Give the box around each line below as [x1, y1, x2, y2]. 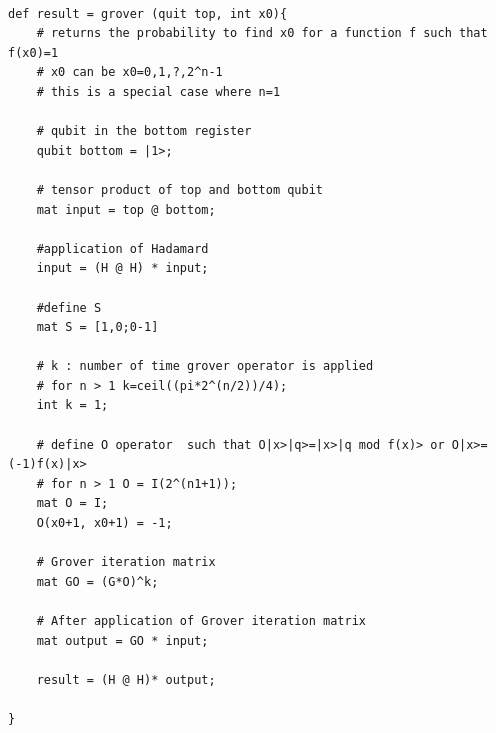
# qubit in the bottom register [36, 124, 252, 139]
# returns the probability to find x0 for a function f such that [36, 26, 488, 41]
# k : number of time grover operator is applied [36, 359, 374, 374]
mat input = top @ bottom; [36, 202, 216, 217]
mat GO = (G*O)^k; [36, 574, 159, 589]
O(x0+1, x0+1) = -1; [36, 516, 173, 531]
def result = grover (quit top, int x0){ [8, 6, 288, 21]
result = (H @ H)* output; [36, 672, 216, 687]
